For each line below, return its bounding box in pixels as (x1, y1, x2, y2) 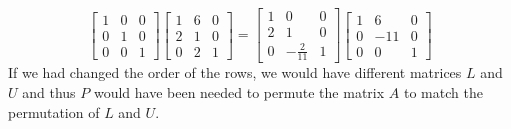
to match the (403, 82, 483, 103)
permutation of (8, 101, 100, 122)
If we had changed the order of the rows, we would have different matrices (8, 62, 462, 83)
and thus (22, 82, 76, 103)
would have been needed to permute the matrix (93, 82, 385, 103)
